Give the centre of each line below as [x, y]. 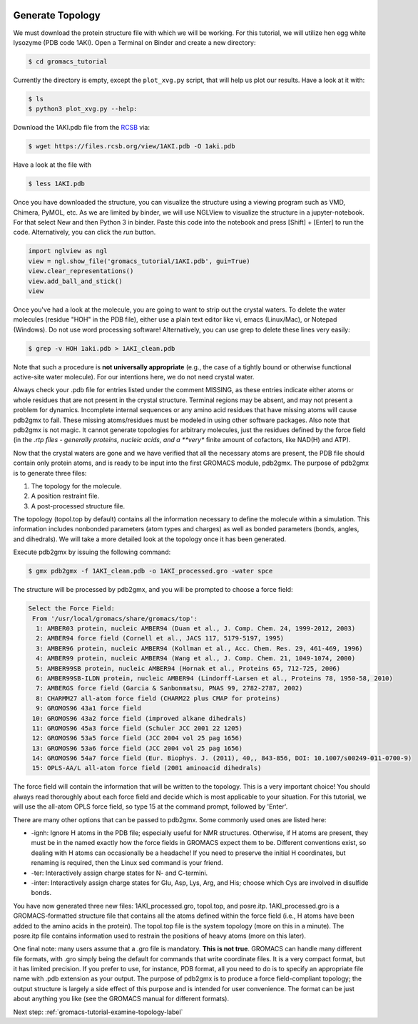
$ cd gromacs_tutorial [68, 61]
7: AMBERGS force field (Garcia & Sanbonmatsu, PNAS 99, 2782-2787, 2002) [169, 688]
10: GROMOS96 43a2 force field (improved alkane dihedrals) [139, 718]
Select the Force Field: [72, 609]
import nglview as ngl [68, 251]
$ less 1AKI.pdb [57, 184]
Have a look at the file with [52, 165]
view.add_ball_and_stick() [75, 281]
